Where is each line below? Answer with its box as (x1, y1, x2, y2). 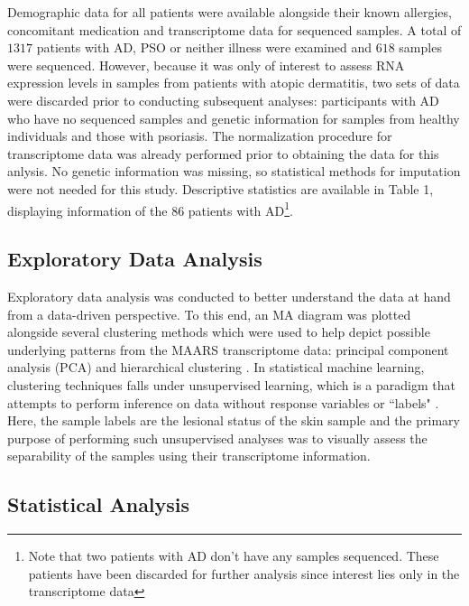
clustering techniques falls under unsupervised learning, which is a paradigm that (7, 375, 455, 394)
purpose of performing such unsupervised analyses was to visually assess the (7, 428, 428, 447)
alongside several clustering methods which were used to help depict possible (7, 322, 430, 341)
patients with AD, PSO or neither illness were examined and (36, 38, 372, 57)
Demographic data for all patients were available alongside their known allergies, (7, 3, 452, 21)
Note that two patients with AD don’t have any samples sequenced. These (28, 546, 439, 565)
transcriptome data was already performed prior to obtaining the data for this (7, 144, 439, 163)
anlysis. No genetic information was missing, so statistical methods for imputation (7, 162, 461, 181)
